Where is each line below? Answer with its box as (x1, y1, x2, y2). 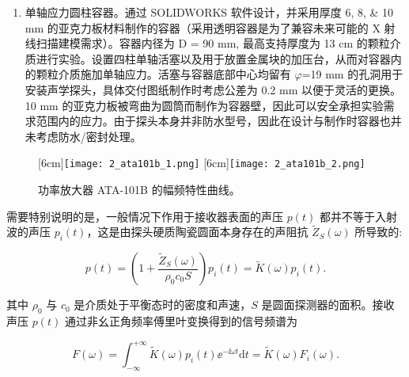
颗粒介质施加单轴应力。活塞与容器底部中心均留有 (36, 66, 291, 82)
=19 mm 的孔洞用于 (301, 66, 403, 82)
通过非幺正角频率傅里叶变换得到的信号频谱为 (64, 313, 297, 329)
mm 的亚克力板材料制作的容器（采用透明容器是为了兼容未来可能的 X (25, 19, 381, 36)
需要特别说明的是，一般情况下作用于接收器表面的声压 (6, 208, 283, 224)
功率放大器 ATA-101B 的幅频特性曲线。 (38, 181, 240, 197)
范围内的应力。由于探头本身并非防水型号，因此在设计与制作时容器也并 (36, 112, 402, 129)
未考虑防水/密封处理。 (25, 128, 142, 144)
